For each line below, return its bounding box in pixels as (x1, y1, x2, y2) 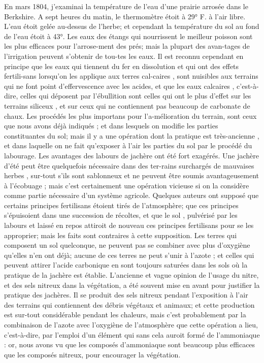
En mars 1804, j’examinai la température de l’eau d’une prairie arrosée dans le (4, 1, 248, 11)
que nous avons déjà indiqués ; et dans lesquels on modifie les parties (4, 120, 218, 131)
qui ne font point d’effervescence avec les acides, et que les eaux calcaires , (4, 80, 235, 91)
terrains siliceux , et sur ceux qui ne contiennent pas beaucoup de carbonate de (4, 100, 250, 111)
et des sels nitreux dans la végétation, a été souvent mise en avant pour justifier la (4, 279, 260, 290)
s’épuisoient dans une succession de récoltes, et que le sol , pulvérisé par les (4, 210, 238, 220)
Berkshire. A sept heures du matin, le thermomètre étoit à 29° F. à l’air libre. (4, 11, 246, 21)
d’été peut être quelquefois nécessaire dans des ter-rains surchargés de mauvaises (4, 160, 254, 171)
